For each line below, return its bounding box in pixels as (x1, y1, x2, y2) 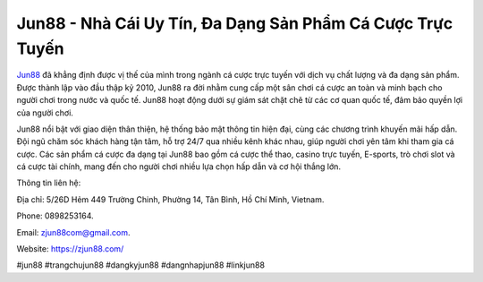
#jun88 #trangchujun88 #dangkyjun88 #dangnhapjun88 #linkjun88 (16, 260, 266, 270)
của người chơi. (16, 107, 73, 118)
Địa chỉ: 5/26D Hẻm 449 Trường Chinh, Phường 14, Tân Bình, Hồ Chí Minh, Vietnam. (16, 193, 325, 205)
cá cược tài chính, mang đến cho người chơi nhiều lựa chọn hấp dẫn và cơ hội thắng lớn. (16, 161, 342, 172)
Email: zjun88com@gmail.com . (16, 226, 131, 237)
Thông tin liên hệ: (16, 177, 81, 188)
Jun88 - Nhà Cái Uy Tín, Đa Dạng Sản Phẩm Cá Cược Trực (16, 13, 453, 33)
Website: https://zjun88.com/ (16, 244, 124, 254)
